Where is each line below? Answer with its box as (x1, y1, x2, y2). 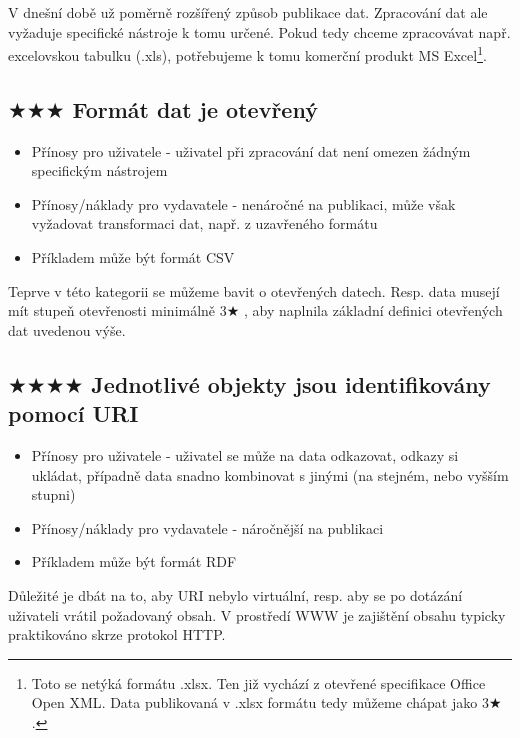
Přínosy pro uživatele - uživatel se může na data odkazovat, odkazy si (31, 444, 459, 465)
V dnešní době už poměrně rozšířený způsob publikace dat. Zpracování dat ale (8, 2, 488, 22)
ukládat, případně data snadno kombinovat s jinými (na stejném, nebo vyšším (31, 464, 509, 485)
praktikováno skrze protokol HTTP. (8, 624, 226, 645)
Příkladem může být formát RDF (31, 551, 237, 572)
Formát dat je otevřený (72, 93, 318, 124)
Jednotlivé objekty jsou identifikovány (91, 368, 491, 399)
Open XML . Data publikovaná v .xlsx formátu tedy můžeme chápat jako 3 (31, 692, 489, 713)
